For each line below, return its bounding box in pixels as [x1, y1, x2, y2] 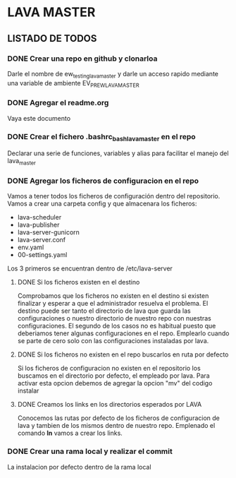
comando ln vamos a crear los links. [17, 429, 123, 438]
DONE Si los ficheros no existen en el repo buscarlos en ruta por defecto [17, 350, 229, 359]
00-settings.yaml [17, 251, 68, 259]
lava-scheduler [17, 213, 62, 222]
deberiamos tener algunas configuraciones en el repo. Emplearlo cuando [17, 329, 230, 337]
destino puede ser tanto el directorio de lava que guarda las [17, 306, 192, 315]
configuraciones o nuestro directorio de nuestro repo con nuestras [17, 314, 211, 323]
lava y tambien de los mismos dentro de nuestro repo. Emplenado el [17, 422, 216, 430]
